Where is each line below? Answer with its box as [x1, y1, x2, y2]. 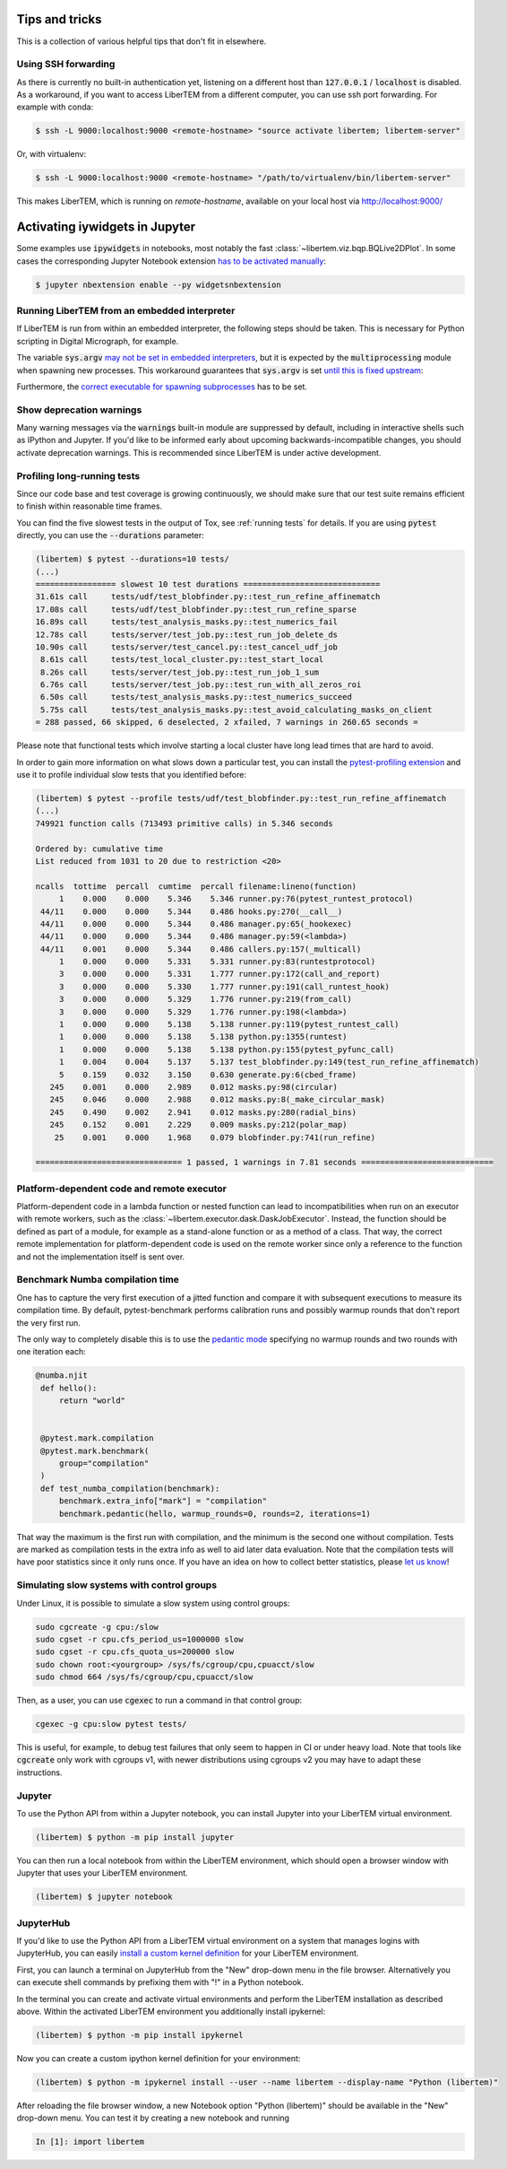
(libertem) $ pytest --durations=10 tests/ [35, 554, 230, 564]
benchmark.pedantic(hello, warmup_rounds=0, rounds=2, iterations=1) [58, 1508, 372, 1519]
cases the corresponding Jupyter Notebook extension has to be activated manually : [16, 256, 327, 266]
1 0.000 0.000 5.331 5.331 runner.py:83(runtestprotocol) [58, 956, 376, 967]
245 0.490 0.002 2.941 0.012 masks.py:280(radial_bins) [49, 1107, 357, 1117]
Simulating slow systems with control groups [16, 1579, 218, 1591]
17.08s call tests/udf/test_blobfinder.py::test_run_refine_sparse [35, 604, 357, 614]
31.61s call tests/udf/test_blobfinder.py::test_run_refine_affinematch [35, 592, 381, 602]
